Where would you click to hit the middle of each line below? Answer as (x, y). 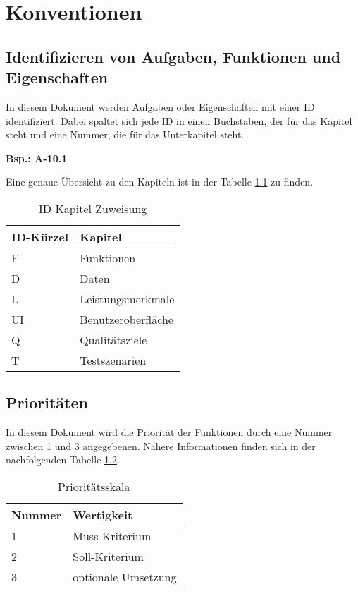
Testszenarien (113, 360)
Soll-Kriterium (108, 556)
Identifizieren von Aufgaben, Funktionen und (173, 56)
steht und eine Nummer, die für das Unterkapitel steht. (125, 134)
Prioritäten (47, 402)
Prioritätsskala (94, 486)
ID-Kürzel (40, 236)
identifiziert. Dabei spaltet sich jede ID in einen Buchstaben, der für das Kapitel (179, 120)
